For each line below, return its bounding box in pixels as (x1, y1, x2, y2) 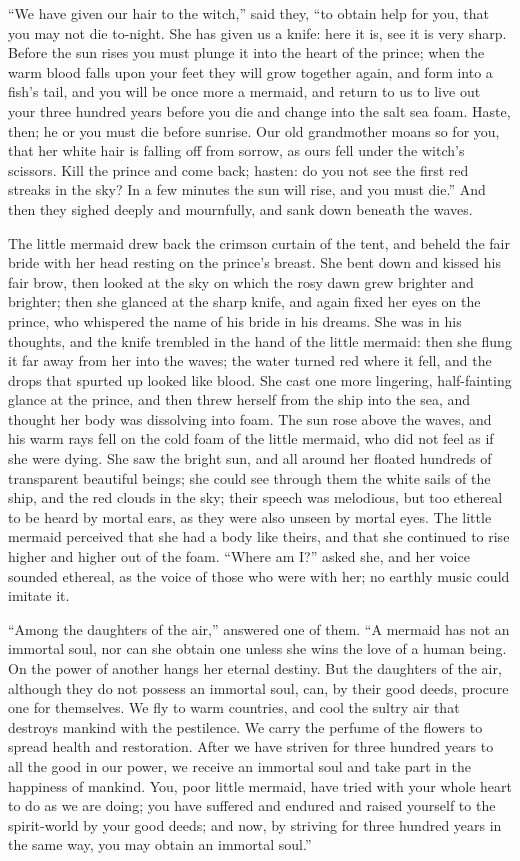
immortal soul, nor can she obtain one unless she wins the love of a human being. (8, 638, 507, 659)
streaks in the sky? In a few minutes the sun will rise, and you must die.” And (8, 179, 486, 200)
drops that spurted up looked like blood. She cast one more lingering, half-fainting (8, 369, 512, 390)
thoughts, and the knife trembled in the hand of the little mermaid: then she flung (8, 330, 512, 351)
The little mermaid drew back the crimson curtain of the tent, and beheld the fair (8, 232, 510, 253)
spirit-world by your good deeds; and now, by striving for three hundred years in (8, 814, 502, 835)
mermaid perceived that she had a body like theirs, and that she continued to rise (8, 526, 510, 547)
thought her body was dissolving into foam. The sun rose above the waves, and (8, 408, 492, 429)
